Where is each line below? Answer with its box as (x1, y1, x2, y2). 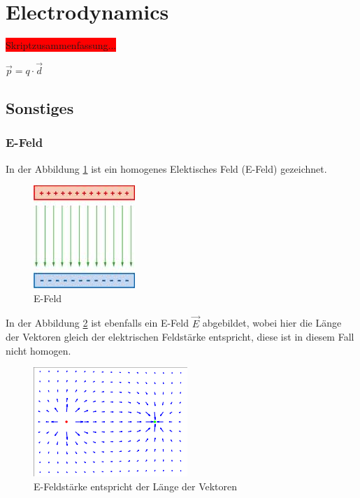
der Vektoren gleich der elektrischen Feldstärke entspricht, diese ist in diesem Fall (6, 329, 354, 344)
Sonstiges (6, 97, 74, 118)
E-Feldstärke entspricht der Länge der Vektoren (34, 478, 238, 493)
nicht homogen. (6, 343, 71, 357)
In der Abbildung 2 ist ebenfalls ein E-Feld (6, 315, 189, 330)
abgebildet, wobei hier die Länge (202, 315, 342, 330)
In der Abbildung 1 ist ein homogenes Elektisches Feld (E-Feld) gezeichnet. (6, 161, 327, 176)
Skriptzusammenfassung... (6, 38, 117, 52)
